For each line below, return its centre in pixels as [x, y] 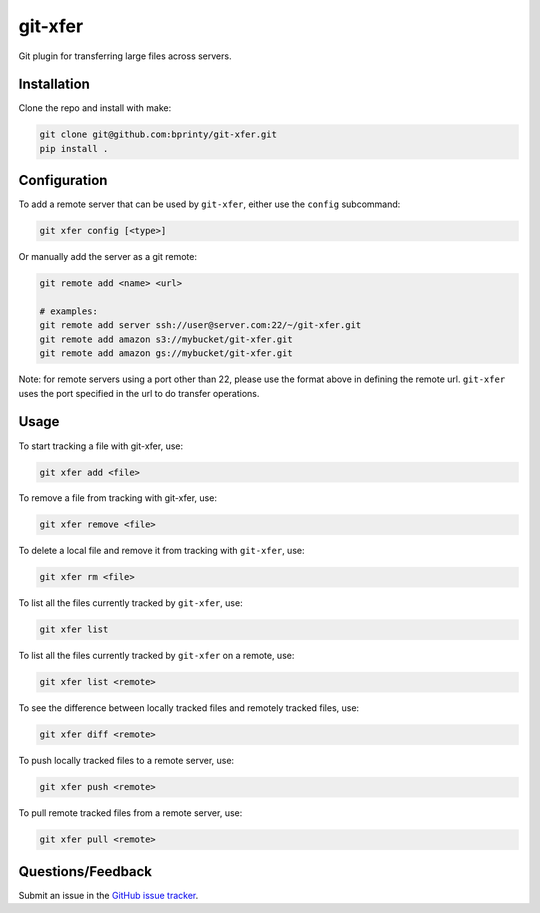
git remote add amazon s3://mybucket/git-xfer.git [166, 339]
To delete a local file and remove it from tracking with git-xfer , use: [161, 551]
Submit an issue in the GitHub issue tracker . [108, 895]
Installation [54, 84]
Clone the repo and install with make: [95, 108]
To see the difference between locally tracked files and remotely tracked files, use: [189, 708]
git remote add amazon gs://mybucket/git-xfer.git [166, 353]
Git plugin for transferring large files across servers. [125, 56]
